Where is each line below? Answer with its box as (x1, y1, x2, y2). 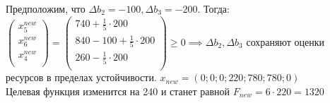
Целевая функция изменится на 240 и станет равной (6, 83, 230, 98)
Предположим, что (6, 1, 86, 16)
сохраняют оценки (246, 34, 324, 49)
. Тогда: (197, 1, 230, 16)
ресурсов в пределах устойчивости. (6, 70, 157, 85)
